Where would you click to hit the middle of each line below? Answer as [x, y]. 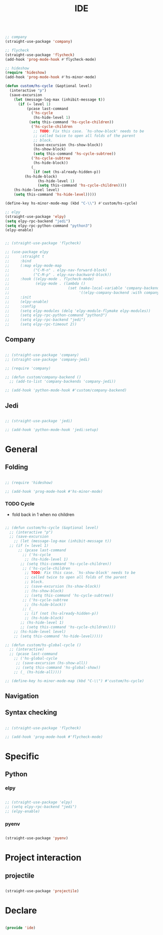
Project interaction [43, 858]
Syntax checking [31, 712]
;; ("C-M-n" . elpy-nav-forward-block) [56, 270]
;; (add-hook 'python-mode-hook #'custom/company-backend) [66, 390]
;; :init [18, 297]
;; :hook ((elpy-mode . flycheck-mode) [50, 279]
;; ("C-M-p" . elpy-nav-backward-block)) [58, 275]
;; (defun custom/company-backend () [43, 377]
